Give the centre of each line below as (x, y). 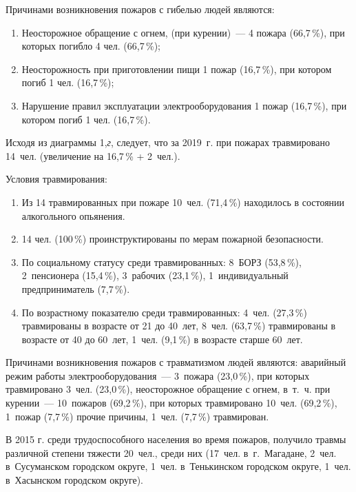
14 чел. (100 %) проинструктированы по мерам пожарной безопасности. (172, 239)
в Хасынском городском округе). (75, 480)
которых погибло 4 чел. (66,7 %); (91, 46)
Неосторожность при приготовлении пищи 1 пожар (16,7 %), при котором (177, 69)
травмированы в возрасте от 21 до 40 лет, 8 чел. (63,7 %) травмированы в (179, 326)
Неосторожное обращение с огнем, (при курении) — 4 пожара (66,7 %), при (183, 32)
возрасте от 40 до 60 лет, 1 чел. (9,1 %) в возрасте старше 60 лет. (162, 339)
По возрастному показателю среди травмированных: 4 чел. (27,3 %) (164, 312)
